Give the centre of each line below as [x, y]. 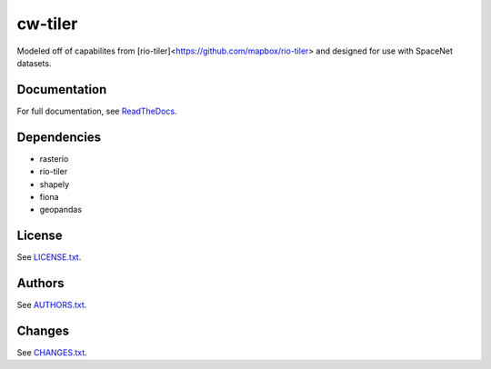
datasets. [34, 63]
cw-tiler [47, 24]
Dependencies [59, 137]
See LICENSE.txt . [49, 257]
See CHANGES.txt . [52, 353]
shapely [55, 184]
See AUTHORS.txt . [52, 305]
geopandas [60, 210]
